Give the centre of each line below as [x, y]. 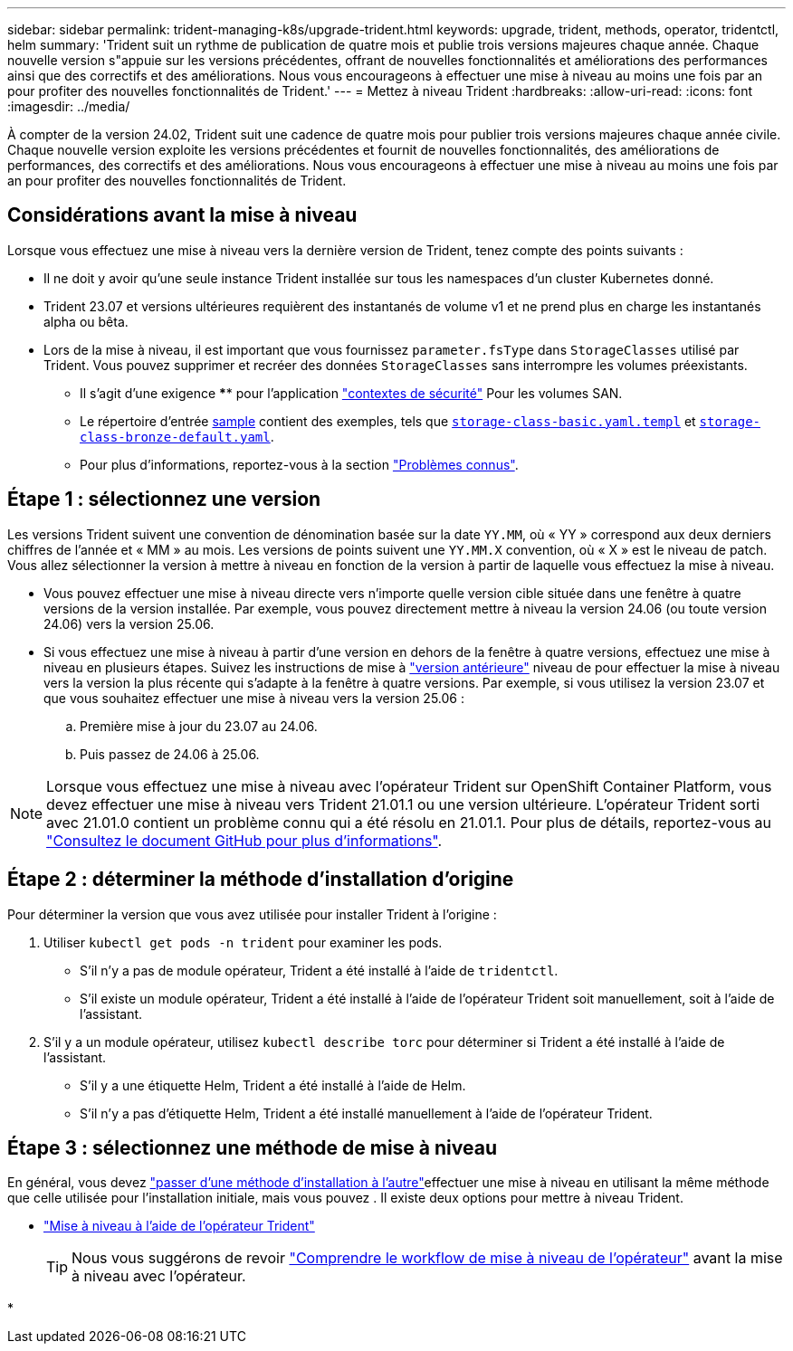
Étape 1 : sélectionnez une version [164, 499]
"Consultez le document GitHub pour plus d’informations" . [244, 840]
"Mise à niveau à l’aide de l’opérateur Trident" [179, 1226]
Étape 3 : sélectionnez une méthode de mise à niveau [252, 1147]
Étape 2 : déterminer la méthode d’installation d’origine [261, 880]
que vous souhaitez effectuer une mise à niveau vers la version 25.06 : [254, 698]
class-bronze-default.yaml [175, 437]
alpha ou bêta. [86, 321]
